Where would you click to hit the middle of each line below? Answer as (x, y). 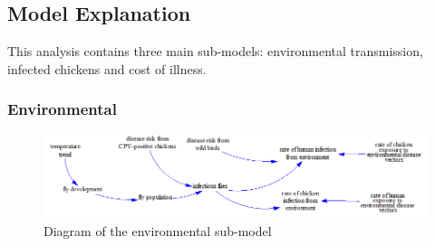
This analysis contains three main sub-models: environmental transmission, (215, 51)
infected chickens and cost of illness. (107, 68)
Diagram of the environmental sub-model (158, 231)
